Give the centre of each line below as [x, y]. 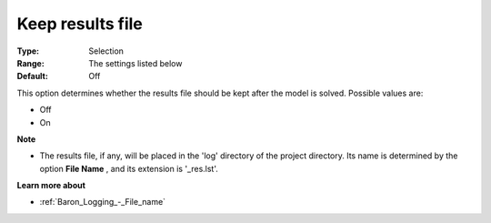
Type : [28, 51]
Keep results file [80, 24]
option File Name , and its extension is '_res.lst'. [129, 168]
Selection [106, 51]
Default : [33, 76]
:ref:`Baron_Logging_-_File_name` [103, 202]
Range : [30, 63]
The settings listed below [135, 63]
